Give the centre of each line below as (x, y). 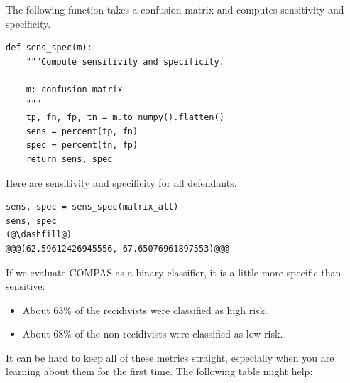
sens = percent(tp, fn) (82, 131)
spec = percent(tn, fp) (82, 145)
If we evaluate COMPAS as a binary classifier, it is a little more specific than (174, 272)
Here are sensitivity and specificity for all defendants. (121, 182)
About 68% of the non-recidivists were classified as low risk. (153, 334)
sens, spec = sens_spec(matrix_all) (92, 207)
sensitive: (26, 286)
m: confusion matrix (74, 89)
